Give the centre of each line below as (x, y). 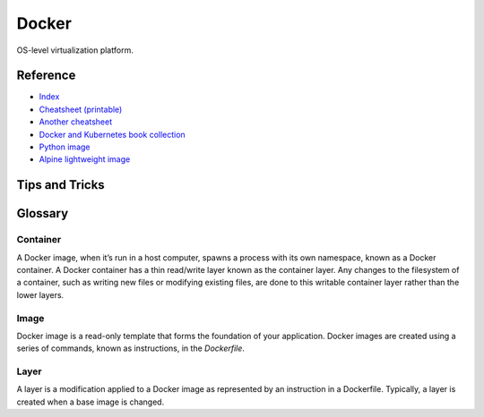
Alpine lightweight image (85, 159)
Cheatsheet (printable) (81, 109)
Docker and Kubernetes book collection (112, 134)
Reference (46, 76)
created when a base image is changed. (91, 402)
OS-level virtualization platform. (75, 50)
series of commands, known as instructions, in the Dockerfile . (131, 348)
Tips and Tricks (60, 185)
